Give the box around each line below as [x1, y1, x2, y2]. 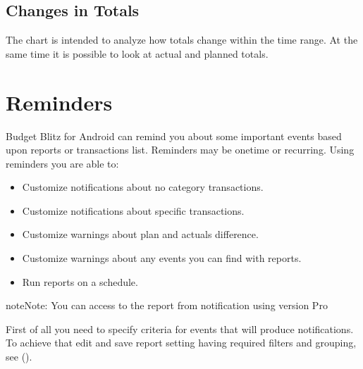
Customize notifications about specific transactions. [22, 203, 245, 218]
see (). [6, 349, 32, 364]
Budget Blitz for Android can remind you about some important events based [6, 128, 342, 143]
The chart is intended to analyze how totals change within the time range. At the [6, 32, 358, 47]
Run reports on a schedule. [22, 274, 138, 289]
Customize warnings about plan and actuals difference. [22, 227, 259, 242]
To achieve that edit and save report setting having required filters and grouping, [6, 335, 357, 350]
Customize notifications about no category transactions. [22, 180, 264, 194]
